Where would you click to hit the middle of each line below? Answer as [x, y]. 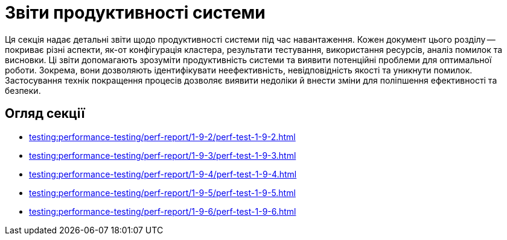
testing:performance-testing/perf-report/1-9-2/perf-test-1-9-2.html [162, 137]
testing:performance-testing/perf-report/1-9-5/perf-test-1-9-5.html [162, 192]
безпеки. [23, 90]
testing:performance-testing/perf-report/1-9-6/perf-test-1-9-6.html [163, 211]
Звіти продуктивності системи [135, 13]
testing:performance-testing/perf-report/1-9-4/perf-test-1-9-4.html [163, 174]
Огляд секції [45, 114]
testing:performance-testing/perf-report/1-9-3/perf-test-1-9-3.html [163, 155]
